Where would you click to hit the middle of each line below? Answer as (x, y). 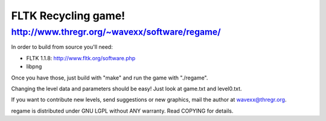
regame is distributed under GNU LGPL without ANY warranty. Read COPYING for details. (122, 111)
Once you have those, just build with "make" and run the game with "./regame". (110, 78)
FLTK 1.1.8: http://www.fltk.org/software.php (81, 58)
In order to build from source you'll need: (62, 47)
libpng (34, 67)
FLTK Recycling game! (68, 16)
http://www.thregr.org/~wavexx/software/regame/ (116, 32)
